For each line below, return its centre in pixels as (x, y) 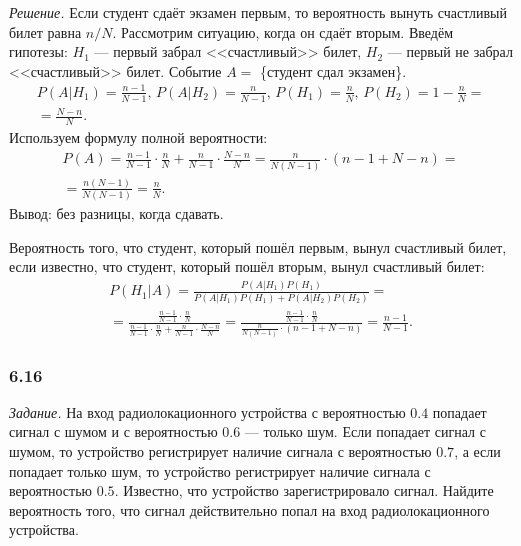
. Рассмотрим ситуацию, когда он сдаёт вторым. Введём (283, 31)
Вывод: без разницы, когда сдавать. (116, 213)
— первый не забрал (450, 51)
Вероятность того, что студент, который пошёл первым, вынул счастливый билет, (258, 246)
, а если (477, 451)
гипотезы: (38, 51)
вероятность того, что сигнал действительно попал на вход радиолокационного (249, 509)
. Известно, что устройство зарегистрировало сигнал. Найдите (304, 490)
